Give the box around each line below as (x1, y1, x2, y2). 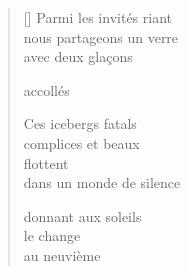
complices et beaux (23, 132, 140, 153)
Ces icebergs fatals (23, 113, 137, 134)
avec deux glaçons (23, 46, 133, 67)
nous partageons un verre (23, 26, 179, 47)
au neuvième (23, 244, 101, 265)
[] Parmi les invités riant (23, 7, 173, 27)
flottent (23, 152, 69, 173)
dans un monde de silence (23, 172, 181, 193)
